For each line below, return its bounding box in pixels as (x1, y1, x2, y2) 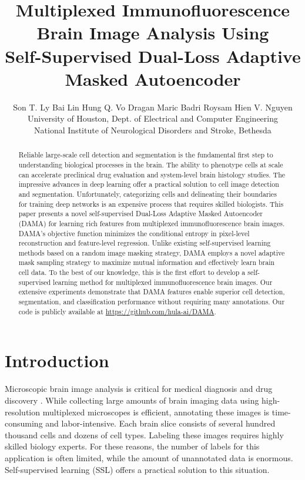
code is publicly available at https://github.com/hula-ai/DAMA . (18, 306, 216, 316)
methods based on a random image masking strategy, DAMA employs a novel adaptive (18, 247, 285, 257)
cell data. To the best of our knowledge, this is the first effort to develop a (18, 267, 246, 277)
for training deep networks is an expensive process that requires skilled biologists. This (18, 199, 284, 209)
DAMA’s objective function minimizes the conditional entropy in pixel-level (18, 228, 250, 238)
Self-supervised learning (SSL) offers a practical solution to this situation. (5, 463, 270, 475)
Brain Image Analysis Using (36, 21, 269, 45)
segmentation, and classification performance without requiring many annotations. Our (18, 297, 285, 307)
